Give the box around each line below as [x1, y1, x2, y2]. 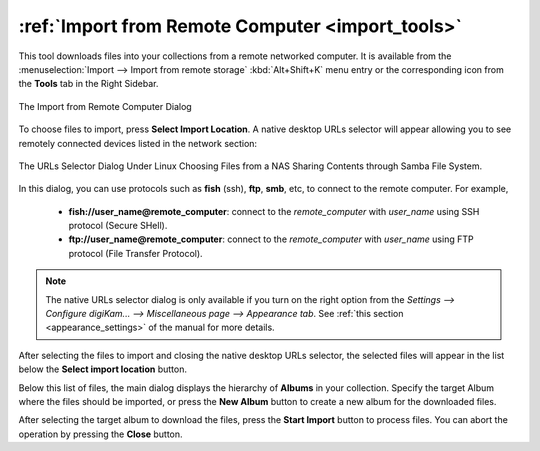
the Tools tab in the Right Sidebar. [18, 78, 159, 90]
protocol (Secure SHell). [68, 220, 168, 232]
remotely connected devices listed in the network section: [18, 137, 258, 149]
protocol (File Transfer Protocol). [68, 247, 204, 259]
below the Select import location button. [18, 363, 187, 375]
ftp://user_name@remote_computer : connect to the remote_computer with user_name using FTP [68, 233, 474, 245]
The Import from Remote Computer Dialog [18, 100, 192, 112]
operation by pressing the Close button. [18, 428, 184, 440]
